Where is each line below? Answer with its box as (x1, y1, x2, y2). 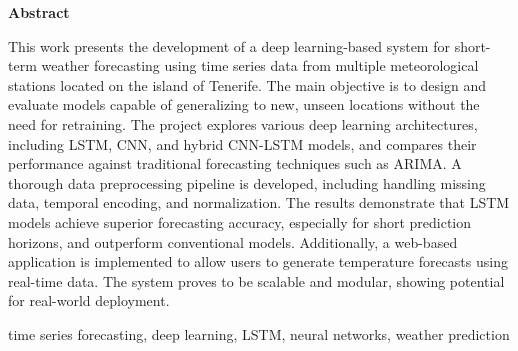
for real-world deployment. (8, 290, 170, 311)
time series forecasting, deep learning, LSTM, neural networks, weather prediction (8, 323, 510, 344)
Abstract (8, 2, 70, 22)
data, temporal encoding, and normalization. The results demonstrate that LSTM (8, 192, 510, 213)
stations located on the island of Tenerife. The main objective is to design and (8, 74, 486, 95)
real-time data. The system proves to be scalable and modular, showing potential (8, 270, 505, 291)
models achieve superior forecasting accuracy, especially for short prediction (8, 211, 472, 232)
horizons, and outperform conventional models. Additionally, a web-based (8, 231, 458, 252)
